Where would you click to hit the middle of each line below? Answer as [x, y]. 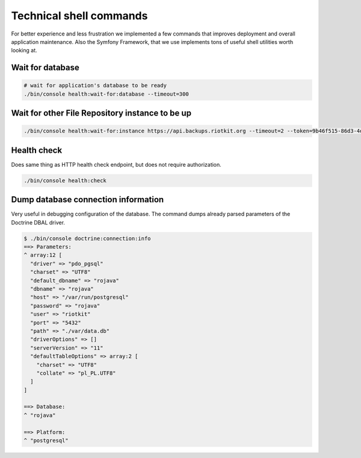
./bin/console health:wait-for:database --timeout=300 [106, 94]
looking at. [24, 51]
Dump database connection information [88, 200]
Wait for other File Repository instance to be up [101, 113]
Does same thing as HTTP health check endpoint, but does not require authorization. [116, 164]
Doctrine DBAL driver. [38, 222]
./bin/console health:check [65, 180]
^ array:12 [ [43, 255]
